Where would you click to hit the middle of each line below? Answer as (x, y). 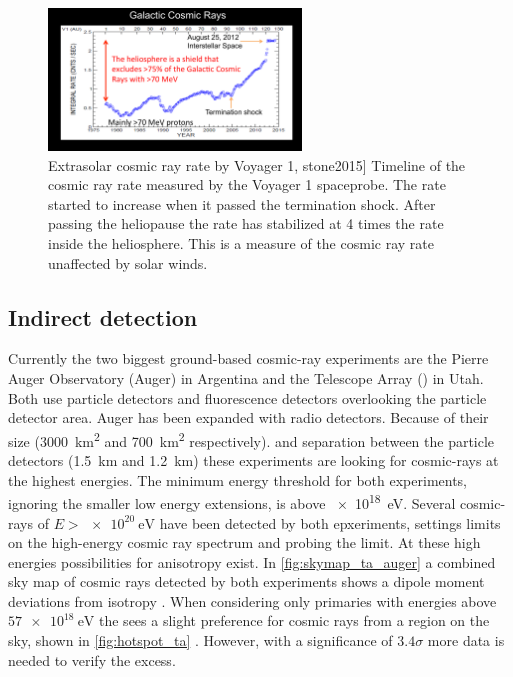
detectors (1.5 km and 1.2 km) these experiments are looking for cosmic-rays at (253, 460)
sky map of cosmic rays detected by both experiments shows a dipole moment (246, 581)
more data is (466, 640)
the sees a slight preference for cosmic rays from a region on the (294, 620)
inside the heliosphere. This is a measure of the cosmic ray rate (241, 243)
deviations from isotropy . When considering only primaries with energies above (252, 600)
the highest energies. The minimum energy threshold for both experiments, (238, 479)
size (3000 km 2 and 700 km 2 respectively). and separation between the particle (251, 439)
